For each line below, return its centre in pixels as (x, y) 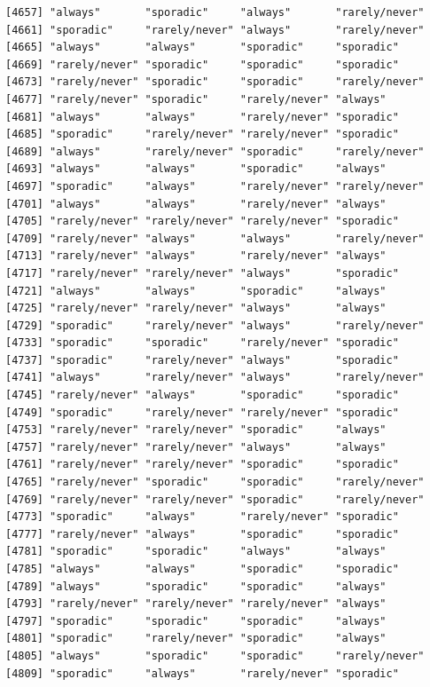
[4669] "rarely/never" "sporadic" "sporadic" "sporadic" (202, 64)
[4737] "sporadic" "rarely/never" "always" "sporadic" (202, 360)
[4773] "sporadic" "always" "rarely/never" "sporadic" (202, 517)
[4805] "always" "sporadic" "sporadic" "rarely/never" (215, 655)
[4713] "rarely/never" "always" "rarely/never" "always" (196, 256)
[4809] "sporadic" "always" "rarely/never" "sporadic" (202, 673)
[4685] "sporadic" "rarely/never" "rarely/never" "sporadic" (202, 134)
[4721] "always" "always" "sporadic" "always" (196, 291)
